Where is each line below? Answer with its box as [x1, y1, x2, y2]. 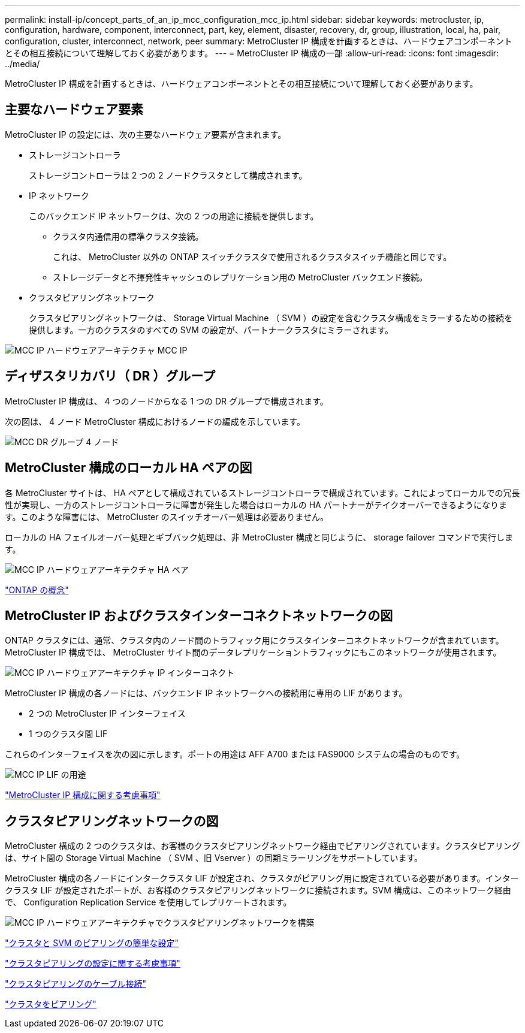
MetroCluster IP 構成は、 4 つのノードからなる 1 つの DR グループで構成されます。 [5, 395, 328, 406]
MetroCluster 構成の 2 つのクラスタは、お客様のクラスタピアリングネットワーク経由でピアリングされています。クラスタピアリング [5, 841, 520, 851]
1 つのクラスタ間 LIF [29, 729, 108, 739]
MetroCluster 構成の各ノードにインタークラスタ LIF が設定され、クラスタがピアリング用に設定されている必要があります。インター [5, 873, 519, 884]
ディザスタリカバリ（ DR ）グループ [5, 369, 215, 384]
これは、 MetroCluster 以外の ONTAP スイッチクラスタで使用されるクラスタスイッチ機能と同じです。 [53, 251, 452, 262]
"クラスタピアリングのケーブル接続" [5, 978, 146, 989]
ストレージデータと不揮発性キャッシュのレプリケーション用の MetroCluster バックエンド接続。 [53, 271, 428, 282]
